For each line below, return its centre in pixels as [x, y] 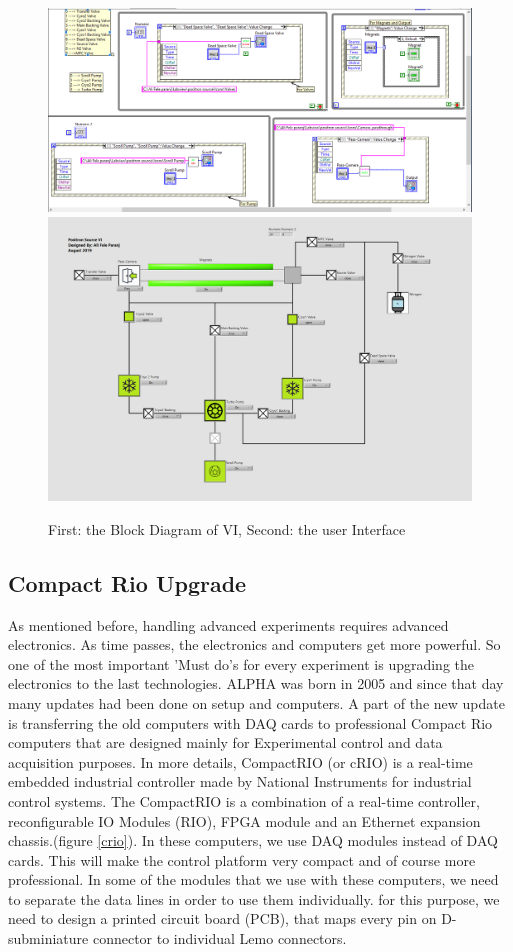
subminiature [48, 938]
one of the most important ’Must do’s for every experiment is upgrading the [241, 663]
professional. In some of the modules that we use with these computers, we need [253, 879]
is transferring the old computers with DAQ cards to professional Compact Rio [250, 722]
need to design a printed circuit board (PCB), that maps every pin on [222, 918]
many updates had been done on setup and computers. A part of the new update [256, 702]
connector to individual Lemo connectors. [219, 938]
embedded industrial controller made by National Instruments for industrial [240, 781]
